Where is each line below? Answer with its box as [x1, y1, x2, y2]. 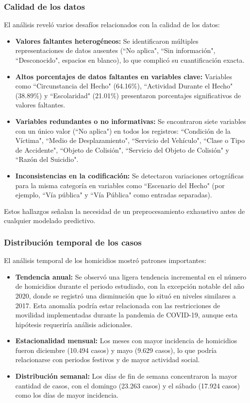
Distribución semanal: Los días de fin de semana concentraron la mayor [15, 371, 237, 381]
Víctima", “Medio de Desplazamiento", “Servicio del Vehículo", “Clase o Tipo [15, 135, 245, 145]
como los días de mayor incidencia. [15, 390, 118, 400]
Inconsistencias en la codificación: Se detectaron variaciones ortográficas [15, 170, 244, 180]
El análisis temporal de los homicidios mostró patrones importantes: [4, 255, 206, 265]
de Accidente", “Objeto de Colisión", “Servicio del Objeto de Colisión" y [15, 144, 229, 155]
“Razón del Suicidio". [15, 154, 79, 164]
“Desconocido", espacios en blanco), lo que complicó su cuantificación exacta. [15, 55, 245, 65]
